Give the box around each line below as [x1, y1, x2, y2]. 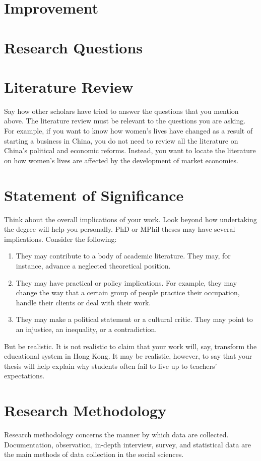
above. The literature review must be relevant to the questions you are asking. [4, 115, 246, 126]
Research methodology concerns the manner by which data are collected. [4, 429, 229, 439]
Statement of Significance [4, 184, 184, 205]
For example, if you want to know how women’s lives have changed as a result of [4, 125, 253, 136]
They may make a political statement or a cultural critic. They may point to [16, 314, 253, 324]
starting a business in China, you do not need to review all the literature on [4, 135, 238, 146]
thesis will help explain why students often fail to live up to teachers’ [4, 360, 217, 371]
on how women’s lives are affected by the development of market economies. [4, 155, 238, 165]
